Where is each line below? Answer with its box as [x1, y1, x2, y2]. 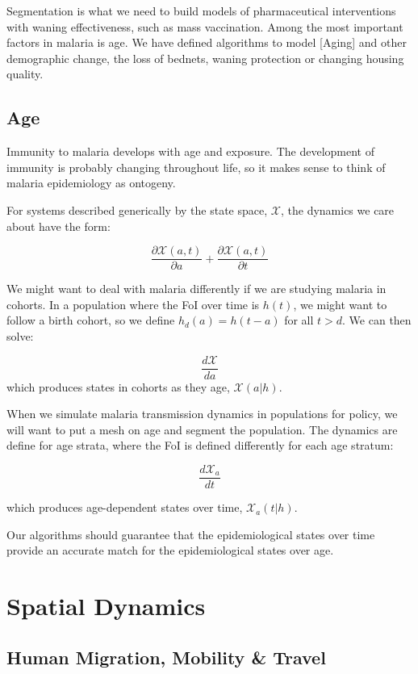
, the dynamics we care [280, 201, 395, 218]
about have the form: [6, 217, 111, 234]
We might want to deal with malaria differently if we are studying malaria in [6, 280, 387, 297]
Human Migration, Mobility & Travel [6, 644, 326, 669]
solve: [6, 327, 34, 344]
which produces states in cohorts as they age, [6, 378, 230, 395]
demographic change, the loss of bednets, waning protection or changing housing [6, 49, 404, 66]
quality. [6, 65, 44, 82]
